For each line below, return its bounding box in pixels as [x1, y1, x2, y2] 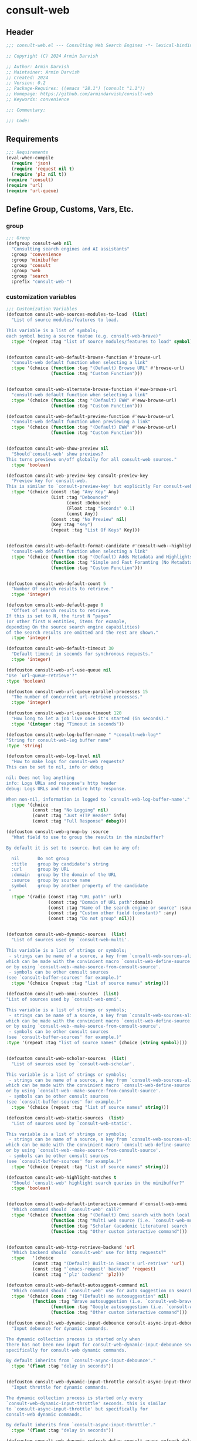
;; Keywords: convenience [6, 96, 69, 102]
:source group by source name [11, 877, 91, 884]
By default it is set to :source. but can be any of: [6, 845, 141, 851]
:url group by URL [11, 867, 69, 872]
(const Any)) [66, 511, 98, 517]
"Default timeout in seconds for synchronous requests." [11, 651, 154, 657]
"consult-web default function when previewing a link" [11, 419, 151, 425]
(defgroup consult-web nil [6, 240, 72, 246]
